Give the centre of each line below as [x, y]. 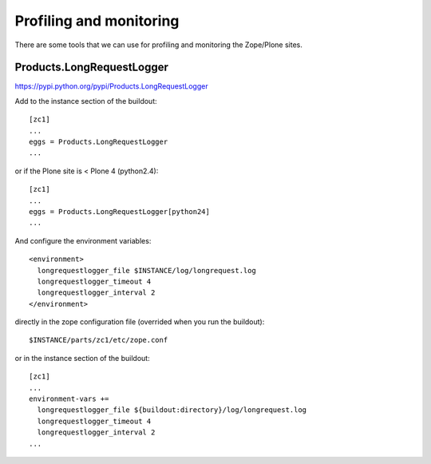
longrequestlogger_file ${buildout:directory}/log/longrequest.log [172, 410]
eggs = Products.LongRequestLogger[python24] [120, 211]
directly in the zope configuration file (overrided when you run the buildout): [140, 322]
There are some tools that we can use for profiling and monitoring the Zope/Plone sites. [158, 45]
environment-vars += [69, 399]
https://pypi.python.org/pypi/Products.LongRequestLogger [111, 86]
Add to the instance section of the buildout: [86, 101]
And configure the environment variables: [83, 240]
